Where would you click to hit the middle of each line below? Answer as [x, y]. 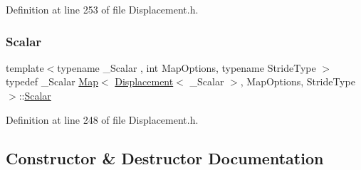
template [25, 67]
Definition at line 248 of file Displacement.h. [102, 119]
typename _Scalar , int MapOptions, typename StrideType [187, 67]
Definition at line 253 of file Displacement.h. [102, 9]
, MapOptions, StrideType [298, 81]
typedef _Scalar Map [52, 81]
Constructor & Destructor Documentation [165, 158]
